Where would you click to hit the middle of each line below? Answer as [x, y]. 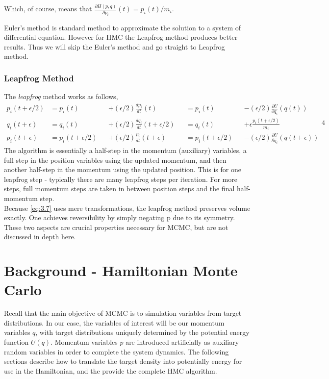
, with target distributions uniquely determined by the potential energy [142, 332]
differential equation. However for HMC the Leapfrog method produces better [121, 37]
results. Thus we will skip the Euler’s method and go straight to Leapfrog [114, 46]
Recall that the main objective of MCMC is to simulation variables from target [123, 313]
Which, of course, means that [48, 9]
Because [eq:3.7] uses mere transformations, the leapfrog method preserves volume [127, 208]
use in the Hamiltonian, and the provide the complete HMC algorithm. [111, 370]
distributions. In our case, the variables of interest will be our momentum [114, 322]
